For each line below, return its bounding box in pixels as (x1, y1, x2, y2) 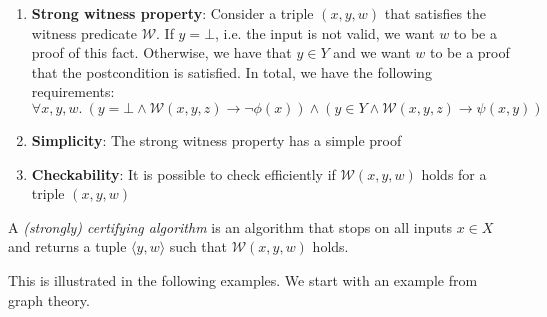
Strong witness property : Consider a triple (31, 3, 314, 23)
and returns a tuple (8, 236, 127, 257)
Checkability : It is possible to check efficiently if (31, 163, 336, 184)
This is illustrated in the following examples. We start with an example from (8, 269, 478, 290)
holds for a (421, 163, 487, 184)
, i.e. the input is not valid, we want (215, 22, 435, 43)
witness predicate (31, 22, 137, 43)
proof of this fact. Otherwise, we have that (31, 42, 292, 63)
